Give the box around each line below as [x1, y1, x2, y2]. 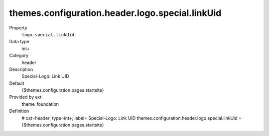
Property [9, 25, 27, 31]
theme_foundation [21, 101, 59, 107]
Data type [9, 39, 29, 45]
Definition [9, 108, 29, 114]
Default [9, 80, 24, 86]
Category [9, 53, 29, 59]
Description [9, 66, 33, 72]
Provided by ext [9, 94, 42, 100]
